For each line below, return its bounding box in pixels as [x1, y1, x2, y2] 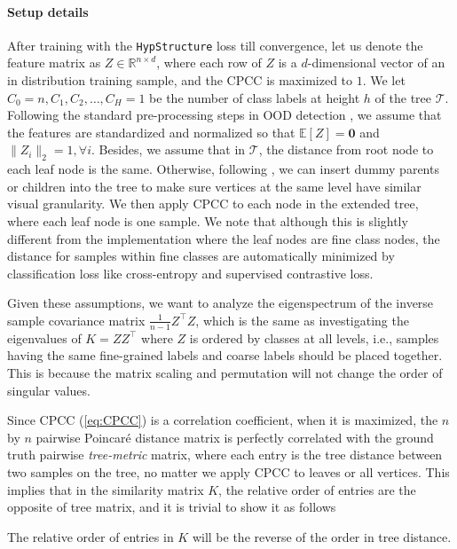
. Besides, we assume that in [91, 140, 246, 159]
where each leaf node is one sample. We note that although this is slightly [7, 212, 408, 230]
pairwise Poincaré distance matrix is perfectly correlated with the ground [35, 427, 434, 446]
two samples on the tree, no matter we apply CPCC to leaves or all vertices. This [7, 462, 450, 481]
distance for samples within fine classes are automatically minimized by [7, 247, 395, 265]
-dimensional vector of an [307, 53, 445, 72]
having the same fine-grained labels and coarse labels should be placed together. [7, 346, 443, 365]
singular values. [7, 380, 91, 399]
